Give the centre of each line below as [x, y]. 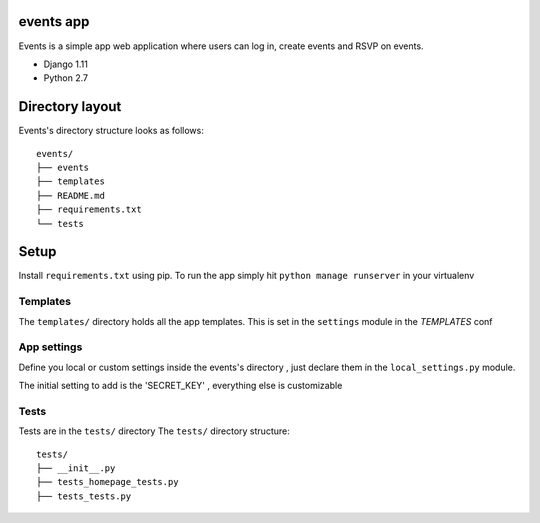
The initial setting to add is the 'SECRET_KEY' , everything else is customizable [180, 386]
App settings [50, 347]
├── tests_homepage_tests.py [107, 482]
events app [54, 21]
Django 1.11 [66, 64]
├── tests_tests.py [84, 496]
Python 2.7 [66, 78]
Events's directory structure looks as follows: [111, 131]
